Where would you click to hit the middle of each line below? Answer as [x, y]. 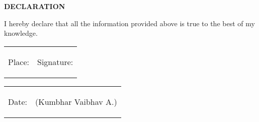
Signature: [55, 62]
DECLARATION [35, 6]
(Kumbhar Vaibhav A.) [76, 101]
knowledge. [21, 33]
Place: [19, 62]
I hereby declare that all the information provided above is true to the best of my [129, 23]
